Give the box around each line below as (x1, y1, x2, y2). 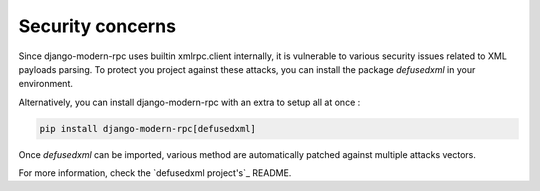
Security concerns (18, 15, 177, 37)
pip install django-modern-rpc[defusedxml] (39, 123, 257, 134)
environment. (18, 78, 74, 90)
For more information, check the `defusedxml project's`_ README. (18, 167, 292, 179)
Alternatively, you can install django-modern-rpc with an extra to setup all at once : (18, 96, 361, 108)
